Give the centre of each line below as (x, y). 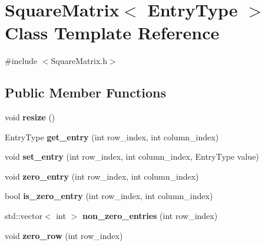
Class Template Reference (112, 33)
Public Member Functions (85, 92)
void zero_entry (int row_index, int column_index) (102, 176)
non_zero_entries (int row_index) (150, 216)
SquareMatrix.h (79, 61)
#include (21, 61)
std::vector (24, 216)
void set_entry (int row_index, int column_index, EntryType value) (132, 156)
